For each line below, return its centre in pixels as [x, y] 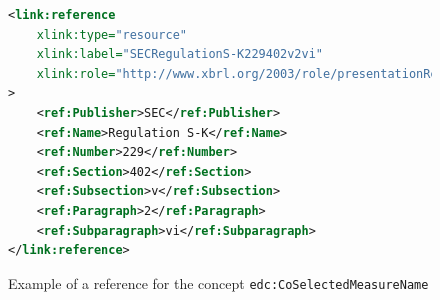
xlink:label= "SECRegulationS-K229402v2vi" [179, 54]
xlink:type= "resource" [111, 34]
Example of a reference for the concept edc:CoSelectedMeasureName [218, 282]
